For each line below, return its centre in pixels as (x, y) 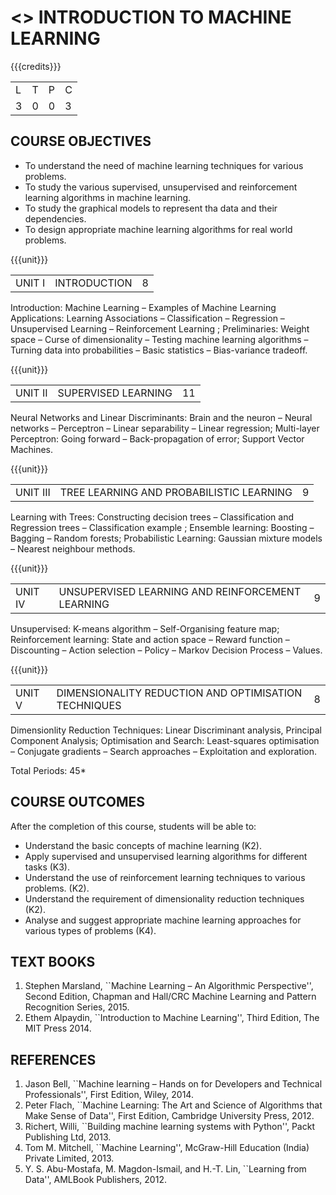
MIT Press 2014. (58, 1028)
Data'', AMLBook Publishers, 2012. (95, 1180)
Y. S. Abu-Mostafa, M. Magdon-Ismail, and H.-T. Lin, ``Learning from (165, 1169)
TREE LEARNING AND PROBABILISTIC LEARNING (176, 492)
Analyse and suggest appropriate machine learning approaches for (163, 920)
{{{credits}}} (36, 66)
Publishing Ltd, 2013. (68, 1137)
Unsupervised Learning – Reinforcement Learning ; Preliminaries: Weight (160, 328)
